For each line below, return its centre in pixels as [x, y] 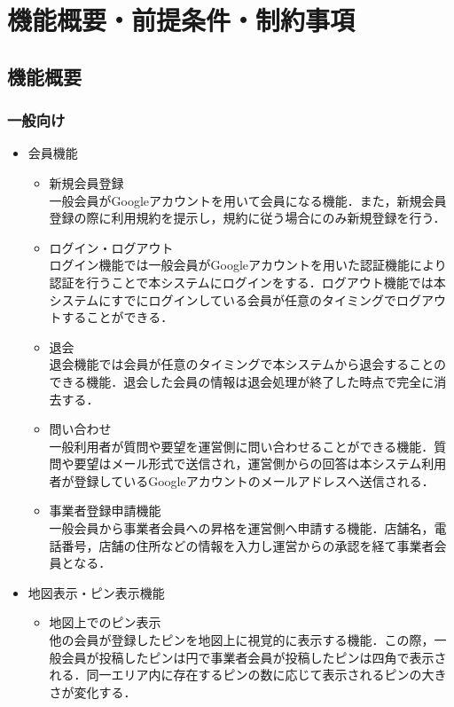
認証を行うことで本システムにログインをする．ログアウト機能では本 [247, 282]
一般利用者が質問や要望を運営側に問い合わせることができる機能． [242, 446]
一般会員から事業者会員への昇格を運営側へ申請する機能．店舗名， [242, 528]
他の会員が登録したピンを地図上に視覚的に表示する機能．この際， [242, 640]
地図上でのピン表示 [105, 622]
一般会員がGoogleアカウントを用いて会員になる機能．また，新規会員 [248, 200]
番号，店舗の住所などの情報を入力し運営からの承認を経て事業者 [248, 545]
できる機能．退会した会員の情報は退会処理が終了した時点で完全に [242, 381]
